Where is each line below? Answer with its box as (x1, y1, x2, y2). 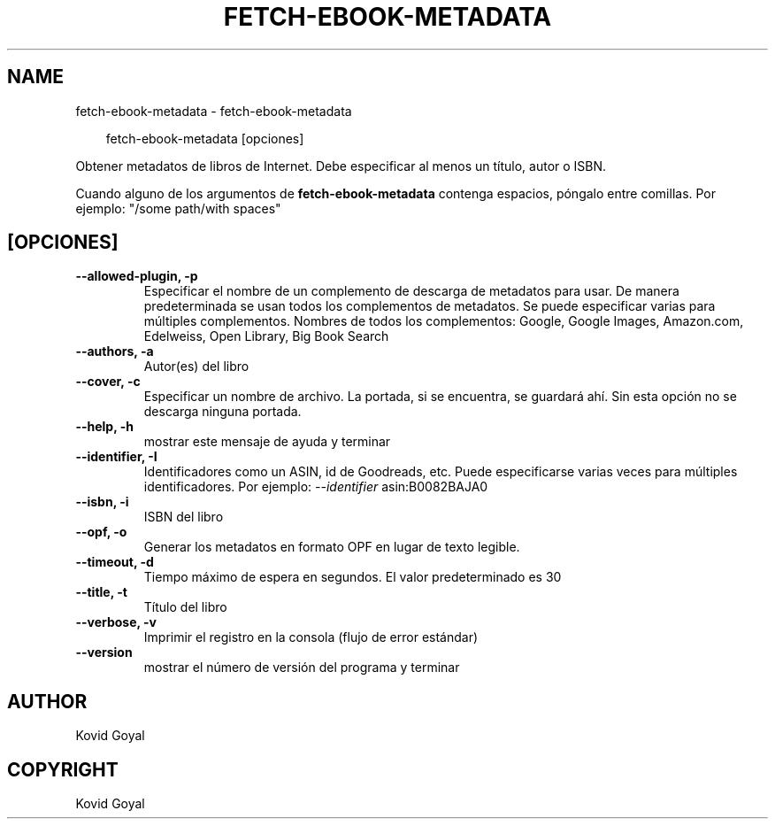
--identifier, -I (75, 449, 157, 465)
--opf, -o (75, 524, 127, 540)
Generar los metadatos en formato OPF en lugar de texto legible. (143, 539, 520, 555)
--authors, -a (75, 344, 154, 359)
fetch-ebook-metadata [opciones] (105, 130, 304, 146)
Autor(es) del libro (143, 359, 249, 374)
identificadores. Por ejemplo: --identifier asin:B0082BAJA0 (143, 479, 488, 495)
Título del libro (143, 599, 227, 615)
